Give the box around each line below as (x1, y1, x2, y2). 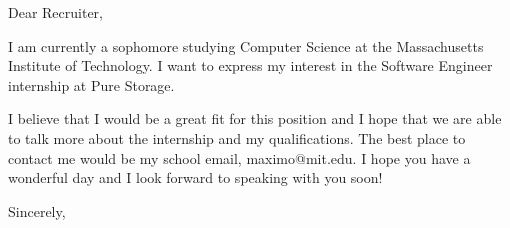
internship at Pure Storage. (8, 74, 175, 95)
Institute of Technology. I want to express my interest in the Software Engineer (8, 55, 493, 76)
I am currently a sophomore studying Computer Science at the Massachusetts (8, 35, 484, 56)
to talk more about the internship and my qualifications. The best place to (8, 127, 466, 148)
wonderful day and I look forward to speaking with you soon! (8, 167, 383, 188)
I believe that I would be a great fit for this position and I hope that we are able (8, 108, 502, 129)
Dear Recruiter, (8, 2, 104, 22)
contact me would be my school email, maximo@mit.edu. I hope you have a (8, 147, 471, 168)
